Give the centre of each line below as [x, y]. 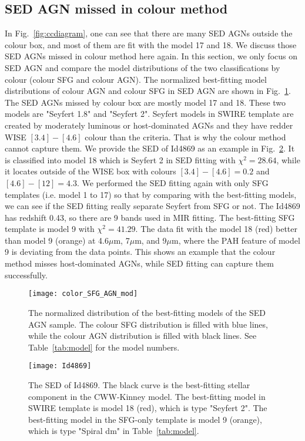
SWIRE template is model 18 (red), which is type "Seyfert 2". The [148, 408]
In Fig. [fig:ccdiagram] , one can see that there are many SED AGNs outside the [149, 33]
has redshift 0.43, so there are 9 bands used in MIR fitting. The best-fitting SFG [150, 217]
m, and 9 [151, 240]
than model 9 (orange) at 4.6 [57, 240]
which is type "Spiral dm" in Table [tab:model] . [114, 431]
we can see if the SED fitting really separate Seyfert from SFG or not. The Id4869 [152, 206]
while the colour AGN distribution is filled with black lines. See [143, 336]
